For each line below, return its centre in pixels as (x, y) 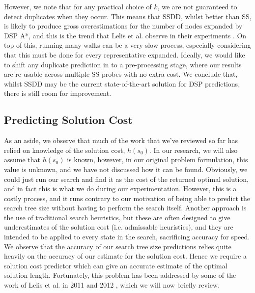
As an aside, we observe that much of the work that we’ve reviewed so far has (121, 140)
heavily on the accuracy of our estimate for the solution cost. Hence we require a (125, 256)
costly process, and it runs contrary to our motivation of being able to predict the (127, 198)
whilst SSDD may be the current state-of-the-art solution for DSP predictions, (122, 83)
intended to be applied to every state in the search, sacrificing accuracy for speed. (127, 237)
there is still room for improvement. (58, 93)
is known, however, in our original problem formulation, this (157, 160)
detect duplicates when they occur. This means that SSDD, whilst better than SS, (128, 16)
